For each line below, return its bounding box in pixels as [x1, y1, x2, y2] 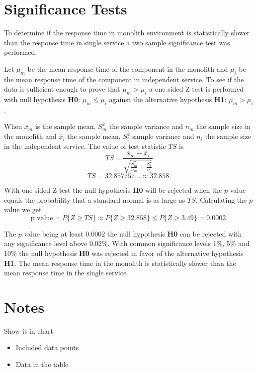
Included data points [15, 342, 79, 353]
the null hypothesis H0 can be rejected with [107, 228, 242, 239]
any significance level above [4, 238, 87, 248]
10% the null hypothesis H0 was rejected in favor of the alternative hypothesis [4, 247, 244, 258]
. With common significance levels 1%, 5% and [107, 238, 250, 248]
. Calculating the [195, 194, 247, 205]
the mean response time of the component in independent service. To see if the [4, 74, 244, 84]
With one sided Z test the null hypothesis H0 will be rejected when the [4, 184, 222, 195]
